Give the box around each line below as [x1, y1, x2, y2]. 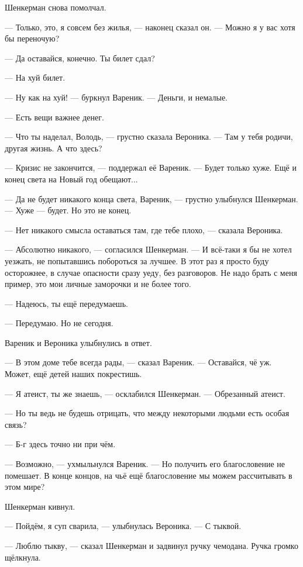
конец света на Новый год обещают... [5, 172, 138, 185]
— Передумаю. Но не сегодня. [5, 317, 113, 329]
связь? [5, 418, 27, 430]
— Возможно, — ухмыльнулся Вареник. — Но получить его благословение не [5, 458, 285, 470]
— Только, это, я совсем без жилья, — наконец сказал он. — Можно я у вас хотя [5, 20, 295, 33]
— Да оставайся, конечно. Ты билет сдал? [5, 51, 155, 64]
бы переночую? [5, 32, 60, 44]
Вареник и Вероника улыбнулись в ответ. [5, 336, 152, 348]
